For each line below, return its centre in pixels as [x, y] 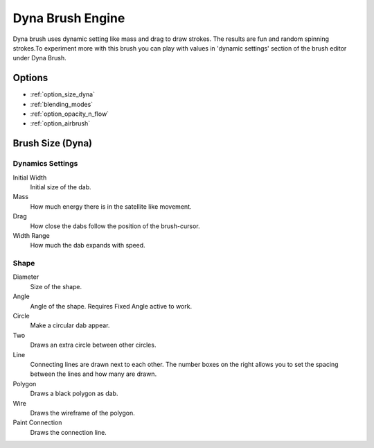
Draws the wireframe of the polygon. [82, 413]
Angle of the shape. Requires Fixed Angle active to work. [111, 306]
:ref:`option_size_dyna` [62, 94]
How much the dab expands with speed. [88, 245]
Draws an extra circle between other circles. [93, 345]
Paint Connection [37, 422]
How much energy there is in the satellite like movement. [111, 206]
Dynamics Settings [45, 164]
